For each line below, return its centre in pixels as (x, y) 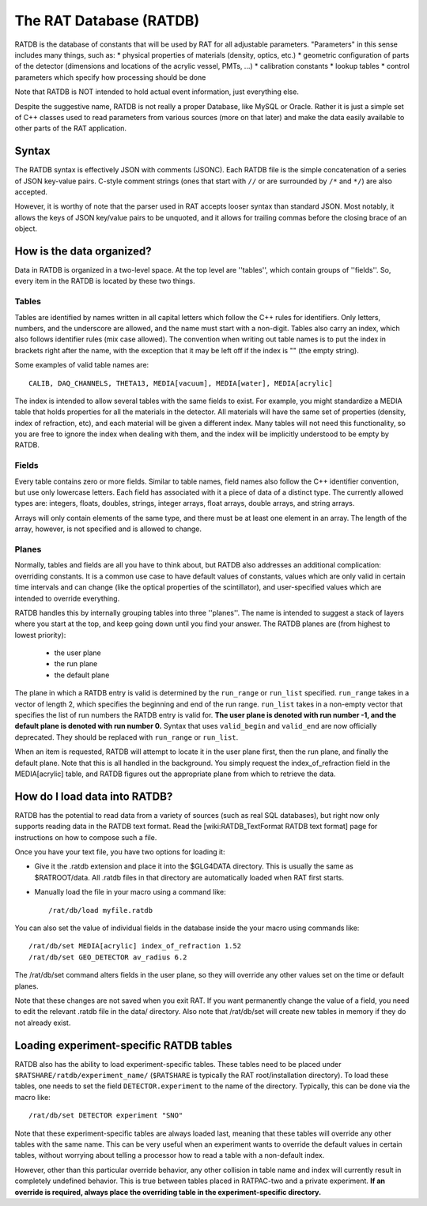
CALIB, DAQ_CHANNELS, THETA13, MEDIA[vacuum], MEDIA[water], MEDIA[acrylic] (181, 383)
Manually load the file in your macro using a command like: (130, 892)
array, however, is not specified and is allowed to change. (108, 529)
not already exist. (43, 1023)
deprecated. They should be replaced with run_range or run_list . (127, 737)
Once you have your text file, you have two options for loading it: (120, 852)
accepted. (31, 192)
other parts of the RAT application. (70, 128)
